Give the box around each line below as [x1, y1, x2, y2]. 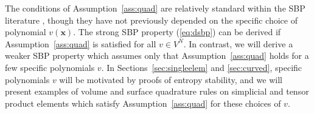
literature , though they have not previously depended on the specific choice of [5, 13, 298, 26]
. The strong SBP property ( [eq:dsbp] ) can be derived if [73, 25, 281, 38]
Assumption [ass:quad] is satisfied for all [5, 37, 156, 50]
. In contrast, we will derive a [183, 37, 293, 50]
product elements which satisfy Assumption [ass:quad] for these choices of [5, 96, 281, 109]
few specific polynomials [5, 61, 95, 73]
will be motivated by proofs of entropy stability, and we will [59, 73, 282, 85]
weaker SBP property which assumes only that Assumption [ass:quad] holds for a [5, 49, 309, 62]
